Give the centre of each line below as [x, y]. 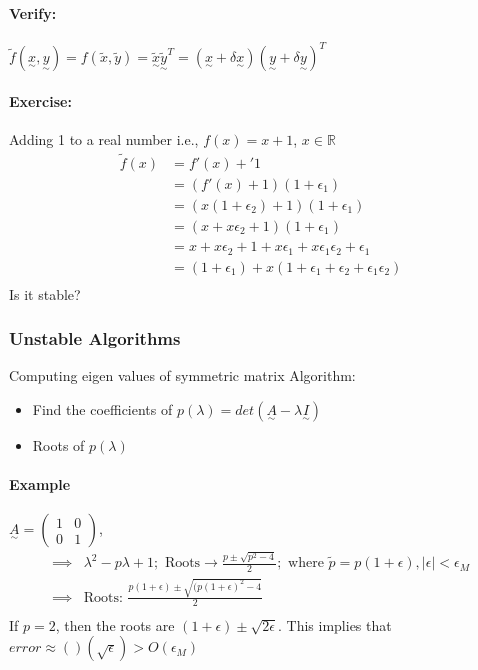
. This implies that [335, 624]
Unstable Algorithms [95, 338]
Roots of [58, 444]
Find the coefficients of [102, 408]
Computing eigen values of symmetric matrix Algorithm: [182, 375]
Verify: [33, 12]
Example [40, 484]
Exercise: [40, 100]
